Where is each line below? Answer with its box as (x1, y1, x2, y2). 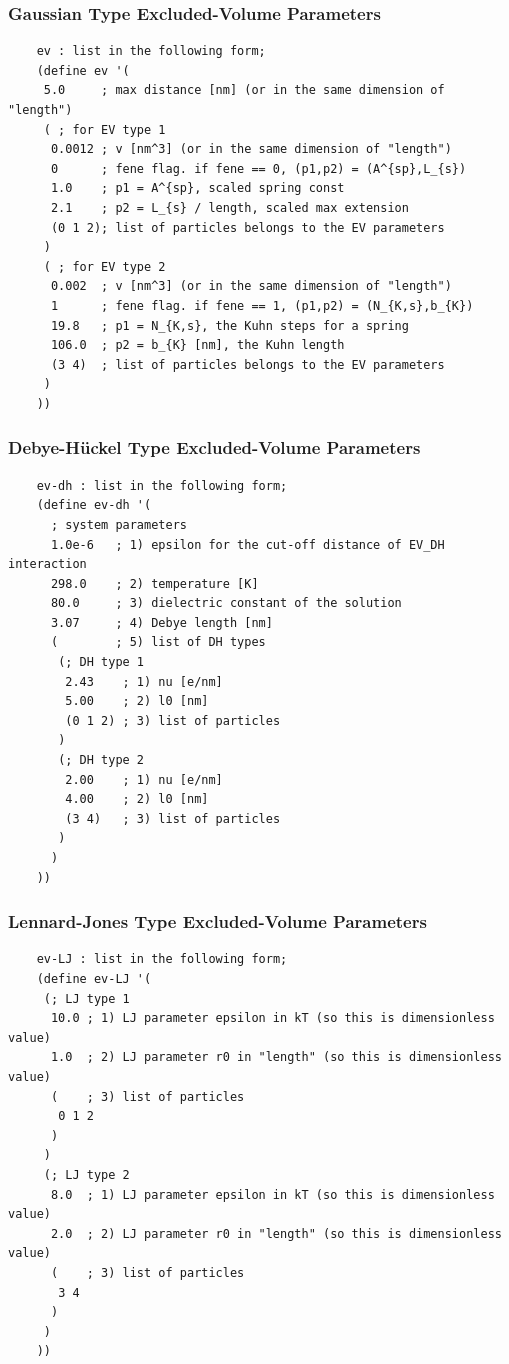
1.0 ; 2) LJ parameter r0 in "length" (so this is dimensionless (50, 1050, 502, 1065)
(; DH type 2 (58, 753, 145, 768)
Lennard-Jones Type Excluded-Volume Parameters (8, 909, 427, 934)
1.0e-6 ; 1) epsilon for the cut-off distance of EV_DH (50, 537, 445, 552)
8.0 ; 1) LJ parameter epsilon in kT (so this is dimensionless (50, 1187, 495, 1202)
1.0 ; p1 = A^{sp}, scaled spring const (50, 181, 345, 196)
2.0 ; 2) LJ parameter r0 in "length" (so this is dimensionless (50, 1226, 502, 1241)
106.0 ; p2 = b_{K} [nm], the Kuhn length (50, 338, 345, 353)
